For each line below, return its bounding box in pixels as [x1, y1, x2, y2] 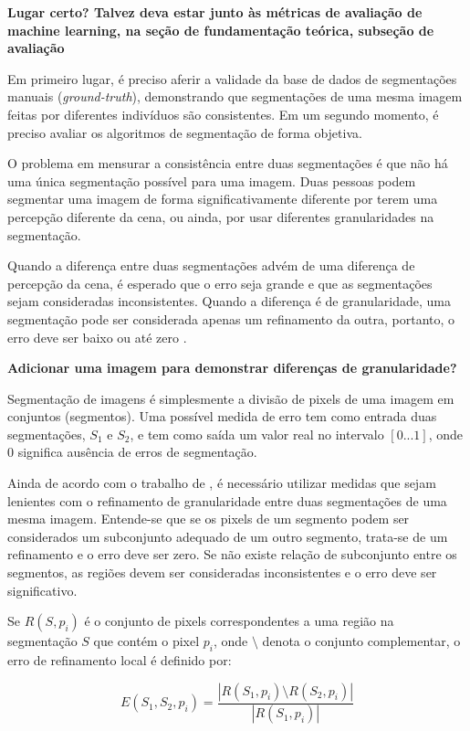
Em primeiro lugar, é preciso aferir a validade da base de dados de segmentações [7, 69, 457, 88]
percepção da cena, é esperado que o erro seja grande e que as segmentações [7, 273, 433, 292]
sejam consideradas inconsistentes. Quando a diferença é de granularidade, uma [7, 291, 451, 311]
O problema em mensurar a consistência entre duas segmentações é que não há [7, 154, 448, 173]
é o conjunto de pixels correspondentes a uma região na [84, 611, 394, 630]
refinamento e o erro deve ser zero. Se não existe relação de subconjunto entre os [7, 545, 457, 564]
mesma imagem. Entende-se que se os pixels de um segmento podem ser [7, 509, 410, 528]
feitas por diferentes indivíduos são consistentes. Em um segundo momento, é [7, 104, 439, 123]
